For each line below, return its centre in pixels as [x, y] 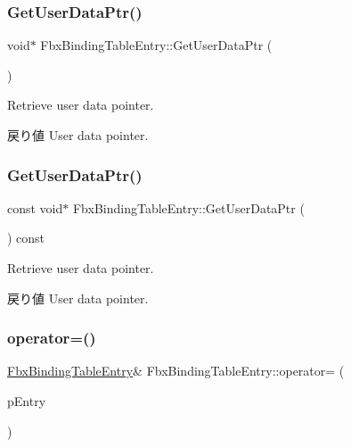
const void [35, 207]
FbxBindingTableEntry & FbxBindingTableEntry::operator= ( [176, 371]
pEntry [27, 401]
